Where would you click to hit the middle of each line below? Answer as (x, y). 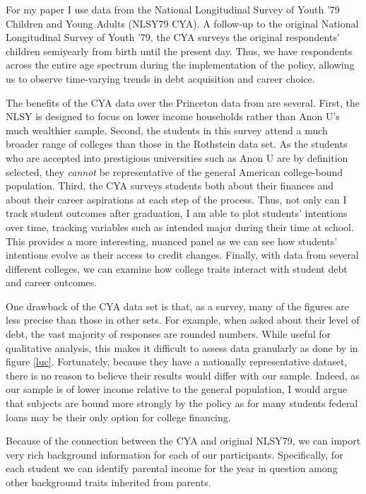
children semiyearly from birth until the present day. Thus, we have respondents (179, 51)
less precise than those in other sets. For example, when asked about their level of (183, 320)
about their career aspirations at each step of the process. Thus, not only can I (176, 199)
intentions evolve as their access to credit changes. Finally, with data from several (182, 255)
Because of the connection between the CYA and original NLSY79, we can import (183, 441)
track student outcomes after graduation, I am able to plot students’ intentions (177, 213)
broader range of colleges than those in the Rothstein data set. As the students (177, 144)
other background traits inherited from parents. (108, 482)
